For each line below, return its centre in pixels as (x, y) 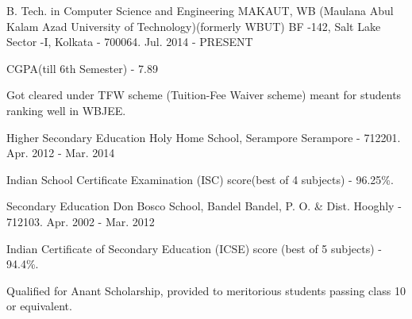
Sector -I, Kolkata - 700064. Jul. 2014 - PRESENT (130, 42)
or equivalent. (39, 306)
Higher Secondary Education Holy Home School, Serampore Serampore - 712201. (204, 137)
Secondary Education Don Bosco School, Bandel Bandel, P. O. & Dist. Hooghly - (204, 206)
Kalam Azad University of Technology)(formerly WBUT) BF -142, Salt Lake (194, 26)
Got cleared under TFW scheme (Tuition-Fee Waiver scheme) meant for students (204, 95)
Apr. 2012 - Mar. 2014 (61, 153)
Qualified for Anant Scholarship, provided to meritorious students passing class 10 (206, 290)
